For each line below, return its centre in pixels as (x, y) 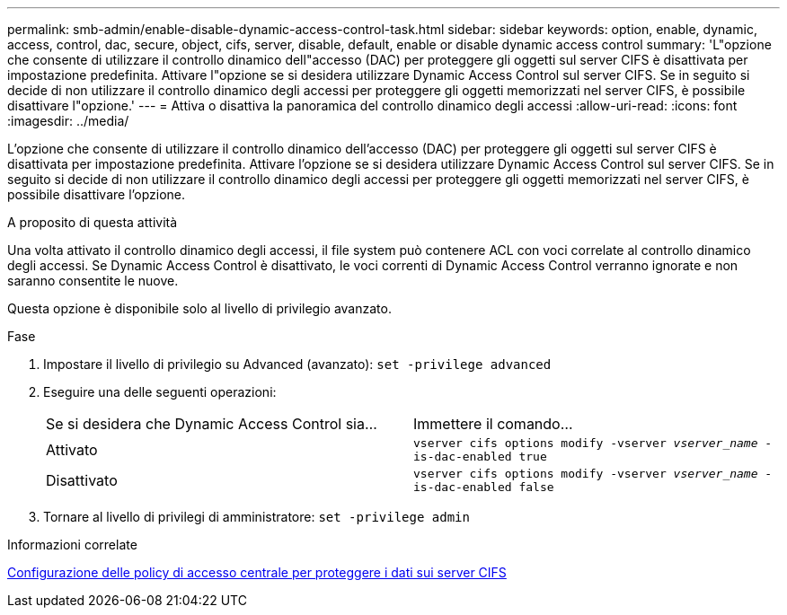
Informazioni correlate (72, 545)
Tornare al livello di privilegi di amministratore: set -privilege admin (256, 517)
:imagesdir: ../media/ (68, 121)
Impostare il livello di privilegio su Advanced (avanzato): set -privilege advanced (297, 364)
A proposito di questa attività (93, 222)
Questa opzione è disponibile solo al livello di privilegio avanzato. (199, 308)
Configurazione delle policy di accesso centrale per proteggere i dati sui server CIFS (257, 572)
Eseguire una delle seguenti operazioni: (160, 392)
